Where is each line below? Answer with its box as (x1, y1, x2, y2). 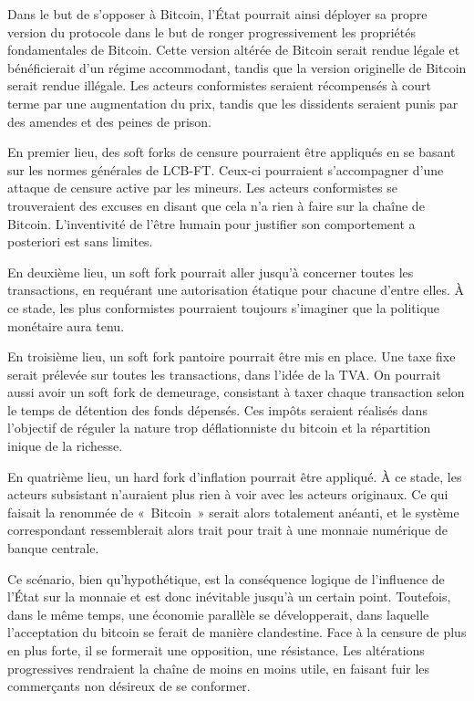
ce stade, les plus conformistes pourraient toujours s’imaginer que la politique (7, 298, 440, 317)
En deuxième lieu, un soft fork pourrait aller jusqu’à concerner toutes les (7, 262, 414, 281)
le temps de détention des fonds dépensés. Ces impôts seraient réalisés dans (7, 400, 428, 419)
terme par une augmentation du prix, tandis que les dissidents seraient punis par (7, 93, 459, 112)
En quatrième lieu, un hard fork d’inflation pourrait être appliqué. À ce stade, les (7, 466, 462, 486)
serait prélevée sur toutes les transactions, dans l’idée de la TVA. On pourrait (7, 364, 441, 383)
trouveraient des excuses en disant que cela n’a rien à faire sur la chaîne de (7, 195, 425, 214)
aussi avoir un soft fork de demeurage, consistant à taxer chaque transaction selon (7, 382, 465, 402)
